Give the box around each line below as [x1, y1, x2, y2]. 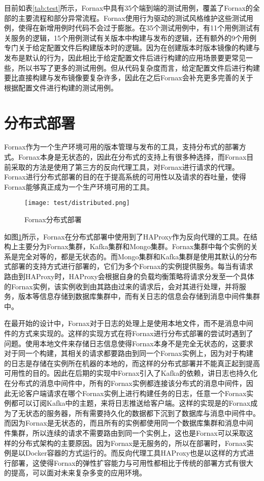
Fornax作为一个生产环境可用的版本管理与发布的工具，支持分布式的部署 [4, 141, 239, 152]
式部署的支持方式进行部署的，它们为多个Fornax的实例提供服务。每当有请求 [4, 261, 253, 272]
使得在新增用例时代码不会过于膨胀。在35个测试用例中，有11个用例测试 [18, 22, 253, 33]
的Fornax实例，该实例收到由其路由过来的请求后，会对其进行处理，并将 [4, 281, 239, 291]
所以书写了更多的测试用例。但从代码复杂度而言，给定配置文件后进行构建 [18, 62, 260, 73]
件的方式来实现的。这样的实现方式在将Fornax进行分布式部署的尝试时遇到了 [4, 328, 253, 339]
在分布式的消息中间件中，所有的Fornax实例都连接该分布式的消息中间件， [4, 378, 246, 388]
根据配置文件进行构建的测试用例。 [4, 82, 118, 93]
